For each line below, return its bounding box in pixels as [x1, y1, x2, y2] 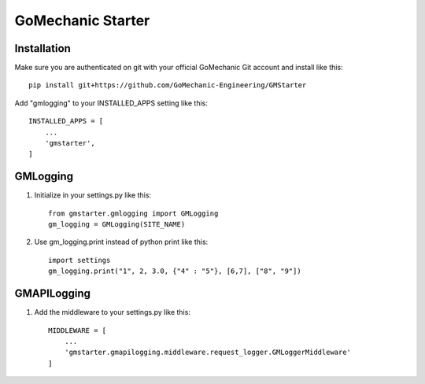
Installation [14, 42, 71, 55]
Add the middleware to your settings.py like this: [34, 308, 190, 317]
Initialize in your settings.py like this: [34, 190, 152, 200]
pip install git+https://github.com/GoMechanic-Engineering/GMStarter [28, 81, 307, 90]
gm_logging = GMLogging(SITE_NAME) [48, 220, 186, 229]
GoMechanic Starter [14, 12, 150, 29]
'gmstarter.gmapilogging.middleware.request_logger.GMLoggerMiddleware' [64, 348, 352, 357]
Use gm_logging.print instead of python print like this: [34, 237, 209, 247]
